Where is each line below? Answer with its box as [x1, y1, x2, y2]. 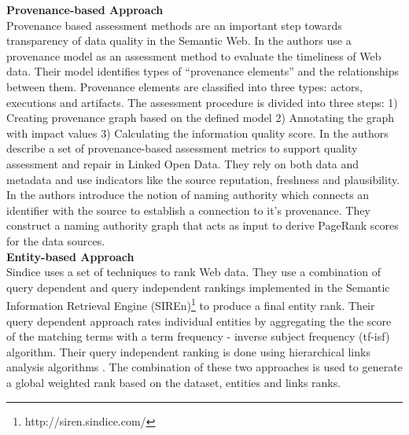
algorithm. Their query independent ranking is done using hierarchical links [6, 343, 370, 359]
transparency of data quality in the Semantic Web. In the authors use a [6, 32, 352, 49]
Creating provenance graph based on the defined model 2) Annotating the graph [6, 109, 394, 126]
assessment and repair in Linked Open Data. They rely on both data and [6, 155, 359, 171]
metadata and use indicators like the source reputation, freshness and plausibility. [6, 171, 400, 187]
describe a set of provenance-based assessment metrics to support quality [6, 140, 358, 157]
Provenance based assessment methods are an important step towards [6, 17, 342, 33]
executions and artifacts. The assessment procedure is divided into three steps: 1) [6, 94, 398, 110]
